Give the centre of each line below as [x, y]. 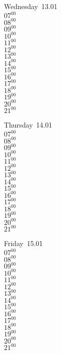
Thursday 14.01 [28, 125]
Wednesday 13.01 [31, 6]
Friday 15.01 [24, 243]
